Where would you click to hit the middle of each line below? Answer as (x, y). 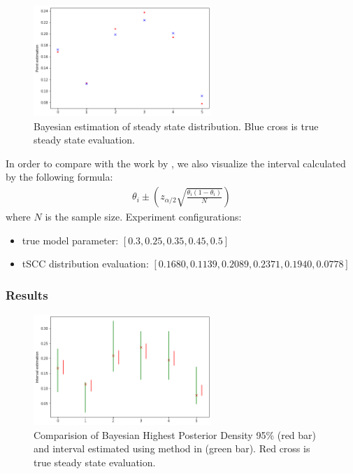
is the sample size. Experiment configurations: (143, 217)
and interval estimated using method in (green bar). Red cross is (172, 448)
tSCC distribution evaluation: (85, 264)
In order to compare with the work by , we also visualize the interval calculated (176, 163)
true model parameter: (70, 240)
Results (27, 294)
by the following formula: (59, 177)
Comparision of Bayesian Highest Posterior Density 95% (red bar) (175, 434)
